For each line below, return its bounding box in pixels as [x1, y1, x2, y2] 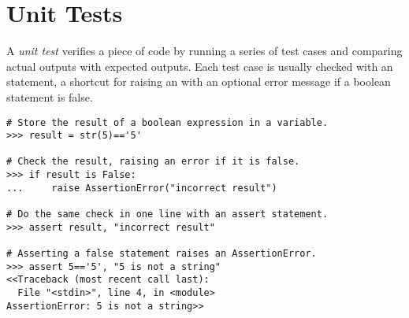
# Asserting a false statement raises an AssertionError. [6, 248, 317, 260]
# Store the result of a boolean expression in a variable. [6, 116, 329, 128]
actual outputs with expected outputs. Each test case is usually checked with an [6, 57, 393, 74]
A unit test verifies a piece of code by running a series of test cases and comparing [6, 43, 403, 59]
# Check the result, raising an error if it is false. [6, 156, 300, 168]
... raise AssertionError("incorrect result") [6, 182, 277, 194]
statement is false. [6, 88, 93, 105]
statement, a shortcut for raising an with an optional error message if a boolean [6, 73, 391, 90]
